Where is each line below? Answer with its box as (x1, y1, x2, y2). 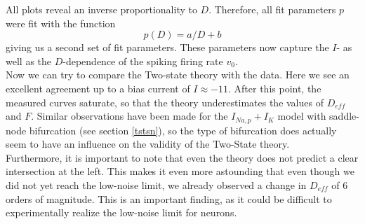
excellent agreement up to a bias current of (6, 80, 190, 95)
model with (277, 108, 326, 123)
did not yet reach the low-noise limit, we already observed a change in (6, 177, 307, 192)
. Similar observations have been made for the (31, 108, 228, 123)
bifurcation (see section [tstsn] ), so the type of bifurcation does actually (29, 122, 337, 137)
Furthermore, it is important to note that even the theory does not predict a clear (6, 150, 359, 164)
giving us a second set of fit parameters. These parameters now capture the (6, 40, 329, 55)
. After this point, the (228, 80, 321, 95)
